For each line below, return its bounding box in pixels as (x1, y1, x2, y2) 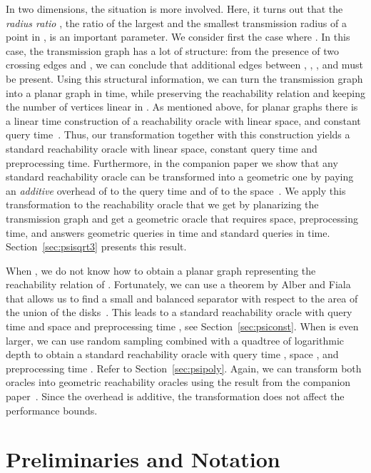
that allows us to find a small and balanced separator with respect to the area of (6, 290, 358, 305)
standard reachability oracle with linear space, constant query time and (6, 141, 317, 156)
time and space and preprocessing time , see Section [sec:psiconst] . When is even (6, 319, 359, 334)
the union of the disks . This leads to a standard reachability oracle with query (6, 305, 352, 320)
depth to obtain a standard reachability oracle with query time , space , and (6, 347, 339, 362)
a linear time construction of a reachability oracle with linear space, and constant (6, 113, 361, 128)
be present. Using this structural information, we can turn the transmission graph (6, 71, 363, 86)
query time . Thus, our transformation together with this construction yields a (6, 127, 350, 142)
